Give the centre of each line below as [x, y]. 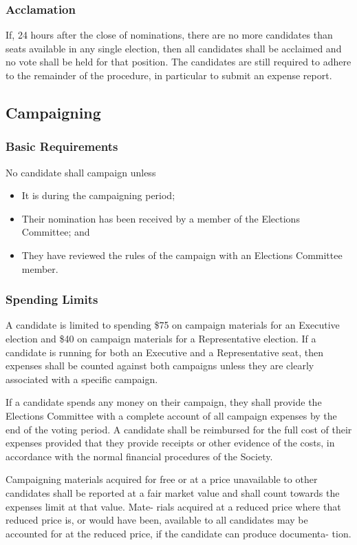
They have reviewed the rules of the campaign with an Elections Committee [182, 255]
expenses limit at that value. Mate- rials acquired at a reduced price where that [173, 506]
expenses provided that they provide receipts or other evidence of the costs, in [170, 443]
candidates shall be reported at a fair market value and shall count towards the [173, 492]
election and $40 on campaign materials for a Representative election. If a [161, 338]
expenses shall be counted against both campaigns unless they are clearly [160, 366]
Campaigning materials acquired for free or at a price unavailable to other [162, 479]
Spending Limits [52, 299]
